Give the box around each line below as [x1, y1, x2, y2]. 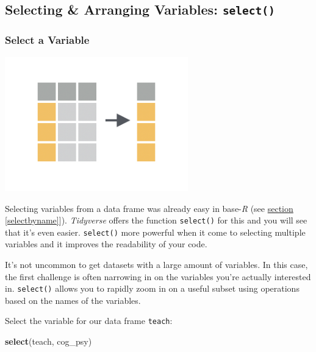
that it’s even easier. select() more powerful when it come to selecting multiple [5, 225, 306, 238]
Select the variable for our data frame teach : [5, 314, 173, 327]
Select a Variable [5, 32, 90, 48]
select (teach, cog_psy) [5, 335, 92, 348]
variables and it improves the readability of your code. [5, 238, 207, 250]
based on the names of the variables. [5, 294, 141, 306]
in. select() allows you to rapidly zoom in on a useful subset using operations [5, 282, 300, 295]
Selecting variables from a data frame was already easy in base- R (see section [5, 202, 293, 214]
